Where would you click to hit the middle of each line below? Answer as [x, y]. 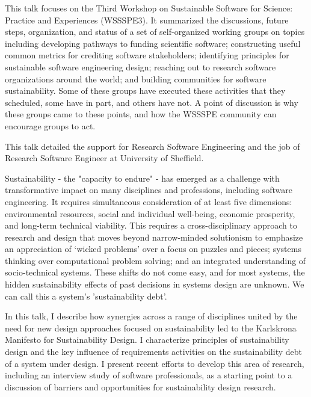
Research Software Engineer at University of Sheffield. [104, 158]
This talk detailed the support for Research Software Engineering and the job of [152, 146]
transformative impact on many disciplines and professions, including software [149, 190]
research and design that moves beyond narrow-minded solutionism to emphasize [154, 237]
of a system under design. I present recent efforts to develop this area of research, [155, 363]
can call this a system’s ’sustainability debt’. [86, 296]
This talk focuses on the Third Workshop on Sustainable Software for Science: [149, 8]
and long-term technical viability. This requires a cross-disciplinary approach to [151, 225]
